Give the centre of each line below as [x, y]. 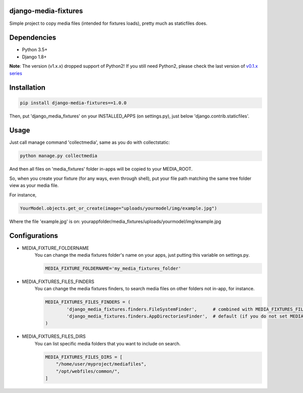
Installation [27, 88]
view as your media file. [34, 185]
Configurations [34, 236]
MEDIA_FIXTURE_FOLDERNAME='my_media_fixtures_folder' [113, 268]
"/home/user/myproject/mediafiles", [101, 364]
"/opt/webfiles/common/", [88, 371]
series [16, 73]
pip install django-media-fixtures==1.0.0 [73, 103]
